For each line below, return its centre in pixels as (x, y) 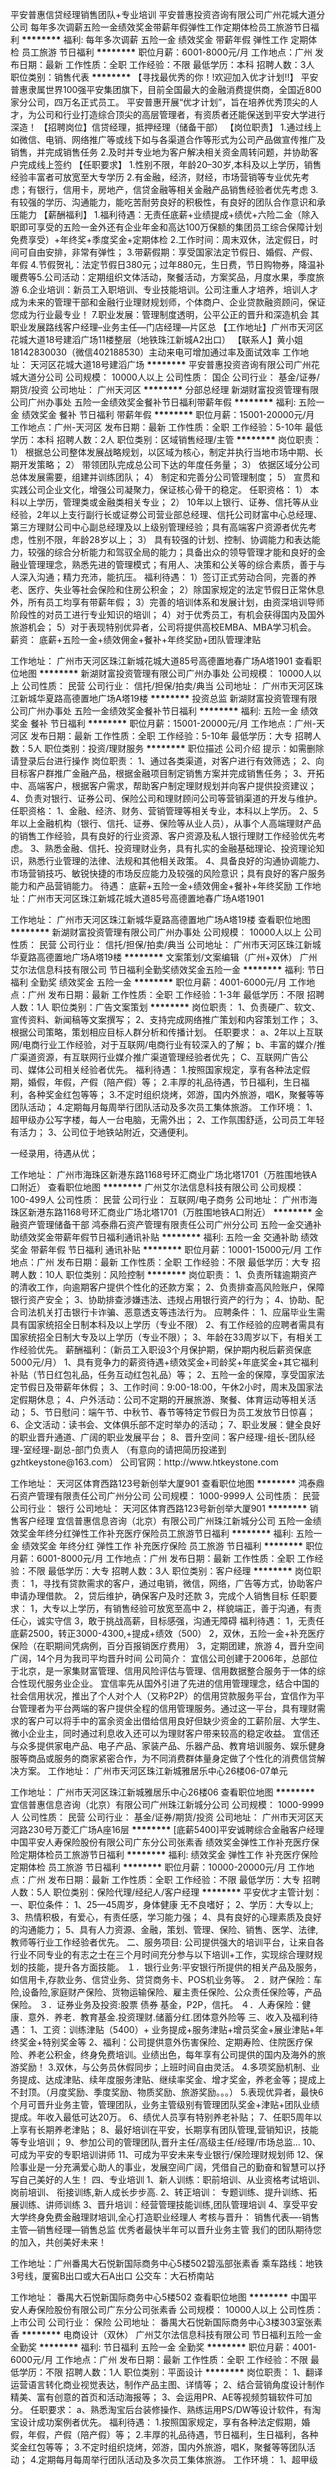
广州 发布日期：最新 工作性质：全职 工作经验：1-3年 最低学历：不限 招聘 (176, 994)
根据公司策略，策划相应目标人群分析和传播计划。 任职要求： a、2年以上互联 (167, 1032)
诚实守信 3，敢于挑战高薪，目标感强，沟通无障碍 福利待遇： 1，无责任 (180, 1621)
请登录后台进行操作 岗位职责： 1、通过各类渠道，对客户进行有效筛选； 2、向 (167, 761)
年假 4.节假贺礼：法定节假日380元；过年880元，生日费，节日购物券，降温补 (167, 264)
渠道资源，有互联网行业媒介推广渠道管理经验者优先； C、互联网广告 (159, 1057)
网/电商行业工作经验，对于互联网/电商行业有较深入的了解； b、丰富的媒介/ (163, 1044)
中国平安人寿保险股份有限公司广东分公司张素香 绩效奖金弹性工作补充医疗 (160, 1842)
